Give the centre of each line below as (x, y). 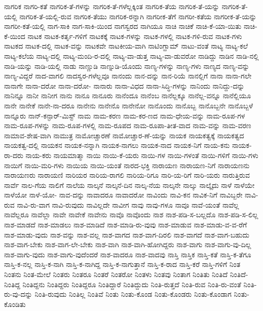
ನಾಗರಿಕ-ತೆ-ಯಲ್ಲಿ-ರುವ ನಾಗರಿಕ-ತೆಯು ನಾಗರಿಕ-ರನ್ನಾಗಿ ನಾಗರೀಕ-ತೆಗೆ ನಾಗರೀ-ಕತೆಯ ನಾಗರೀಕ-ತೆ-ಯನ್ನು (138, 16)
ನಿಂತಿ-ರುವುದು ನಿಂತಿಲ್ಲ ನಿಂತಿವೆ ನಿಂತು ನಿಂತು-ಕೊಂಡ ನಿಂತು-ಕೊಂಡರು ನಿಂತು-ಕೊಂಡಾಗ (133, 294)
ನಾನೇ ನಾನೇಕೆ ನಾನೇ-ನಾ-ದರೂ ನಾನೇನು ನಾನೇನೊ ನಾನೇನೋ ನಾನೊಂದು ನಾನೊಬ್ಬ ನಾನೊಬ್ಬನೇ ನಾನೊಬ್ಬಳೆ (129, 105)
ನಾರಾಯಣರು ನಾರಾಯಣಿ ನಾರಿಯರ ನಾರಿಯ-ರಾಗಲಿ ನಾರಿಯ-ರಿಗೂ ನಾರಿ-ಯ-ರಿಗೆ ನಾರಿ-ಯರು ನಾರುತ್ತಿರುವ (127, 175)
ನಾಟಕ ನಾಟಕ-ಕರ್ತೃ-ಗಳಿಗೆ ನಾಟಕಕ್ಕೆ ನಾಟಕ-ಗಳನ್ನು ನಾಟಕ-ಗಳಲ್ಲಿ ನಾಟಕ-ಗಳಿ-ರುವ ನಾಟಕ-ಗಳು (135, 36)
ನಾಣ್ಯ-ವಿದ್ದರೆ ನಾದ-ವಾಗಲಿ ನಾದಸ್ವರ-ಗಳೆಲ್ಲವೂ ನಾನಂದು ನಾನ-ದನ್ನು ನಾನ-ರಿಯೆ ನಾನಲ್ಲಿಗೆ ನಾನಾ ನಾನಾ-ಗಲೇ (128, 76)
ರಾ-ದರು (14, 155)
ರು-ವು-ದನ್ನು (18, 294)
